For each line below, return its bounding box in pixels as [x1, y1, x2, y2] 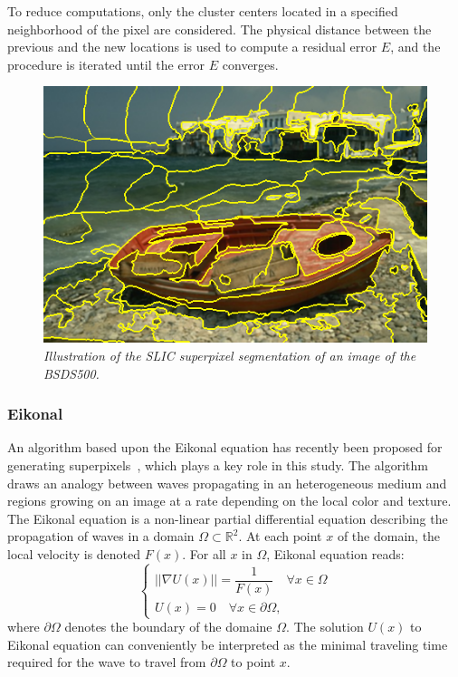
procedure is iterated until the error [7, 54, 205, 73]
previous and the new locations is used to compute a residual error [7, 37, 377, 56]
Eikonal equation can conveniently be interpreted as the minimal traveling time [7, 634, 448, 653]
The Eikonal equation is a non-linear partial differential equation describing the [7, 508, 448, 527]
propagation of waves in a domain [7, 527, 195, 546]
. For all [182, 544, 226, 563]
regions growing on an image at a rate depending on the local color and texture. [7, 491, 452, 510]
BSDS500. [43, 363, 100, 382]
